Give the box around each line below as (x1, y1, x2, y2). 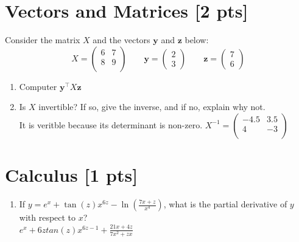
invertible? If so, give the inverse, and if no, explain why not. (38, 100, 266, 113)
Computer (19, 80, 57, 92)
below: (185, 33, 209, 46)
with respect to (19, 211, 76, 224)
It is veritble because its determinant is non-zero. (19, 118, 203, 131)
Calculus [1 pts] (5, 162, 138, 187)
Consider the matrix (5, 33, 80, 46)
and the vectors (93, 33, 150, 46)
